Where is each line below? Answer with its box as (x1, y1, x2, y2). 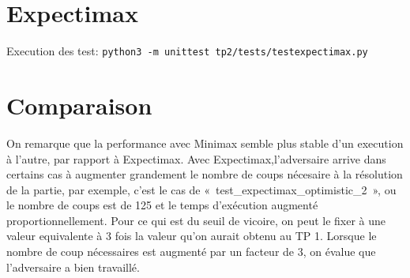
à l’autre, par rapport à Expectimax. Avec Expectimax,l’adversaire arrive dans (6, 150, 386, 167)
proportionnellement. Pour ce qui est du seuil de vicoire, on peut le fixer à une (6, 212, 386, 228)
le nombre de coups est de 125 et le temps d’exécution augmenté (6, 197, 318, 213)
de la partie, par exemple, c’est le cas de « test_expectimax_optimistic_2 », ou (6, 181, 397, 197)
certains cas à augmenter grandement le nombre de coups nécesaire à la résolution (6, 166, 403, 182)
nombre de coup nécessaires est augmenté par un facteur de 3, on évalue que (6, 243, 376, 260)
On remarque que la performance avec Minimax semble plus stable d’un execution (6, 134, 404, 151)
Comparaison (6, 88, 152, 121)
